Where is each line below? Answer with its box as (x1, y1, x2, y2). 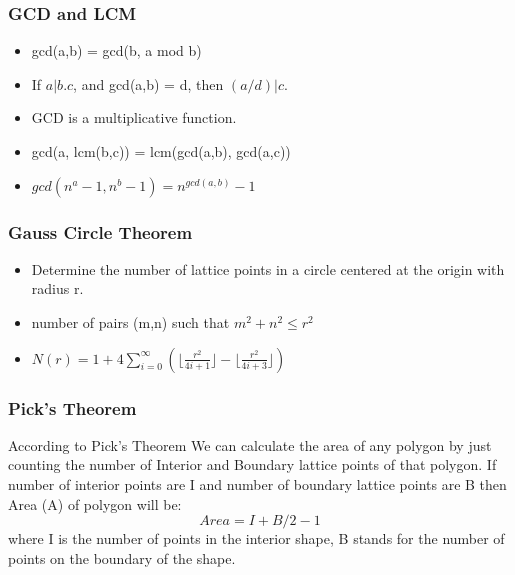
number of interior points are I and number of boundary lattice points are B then (8, 474, 507, 494)
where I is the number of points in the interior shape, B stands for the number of (8, 528, 505, 549)
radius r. (31, 278, 84, 299)
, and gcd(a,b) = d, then (73, 73, 224, 94)
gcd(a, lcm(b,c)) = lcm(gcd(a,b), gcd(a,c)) (31, 141, 291, 161)
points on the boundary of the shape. (8, 547, 236, 568)
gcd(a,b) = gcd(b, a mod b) (31, 40, 202, 61)
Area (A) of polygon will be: (8, 493, 182, 514)
